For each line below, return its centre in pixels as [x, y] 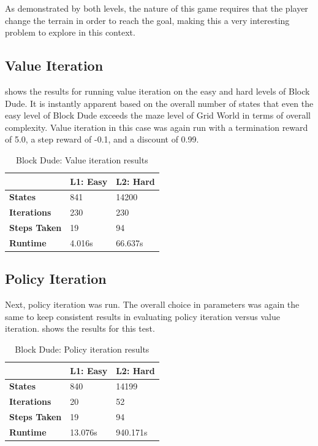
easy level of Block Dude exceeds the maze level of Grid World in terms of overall [158, 115]
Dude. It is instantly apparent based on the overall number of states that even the [159, 103]
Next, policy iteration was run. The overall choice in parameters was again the [152, 304]
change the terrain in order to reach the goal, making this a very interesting [147, 20]
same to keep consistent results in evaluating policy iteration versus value [143, 316]
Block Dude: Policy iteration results [82, 349]
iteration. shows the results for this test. [80, 328]
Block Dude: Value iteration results [82, 159]
